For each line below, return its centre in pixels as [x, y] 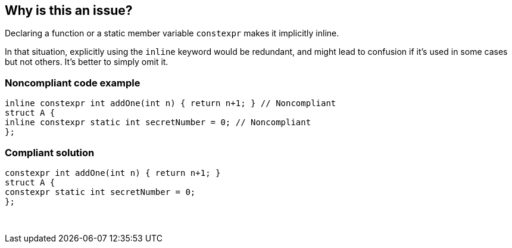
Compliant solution [50, 152]
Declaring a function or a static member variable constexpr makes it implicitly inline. [172, 33]
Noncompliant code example [73, 83]
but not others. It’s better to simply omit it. [87, 62]
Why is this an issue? [69, 10]
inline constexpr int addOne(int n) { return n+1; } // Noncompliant [171, 103]
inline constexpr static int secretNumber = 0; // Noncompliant [158, 123]
